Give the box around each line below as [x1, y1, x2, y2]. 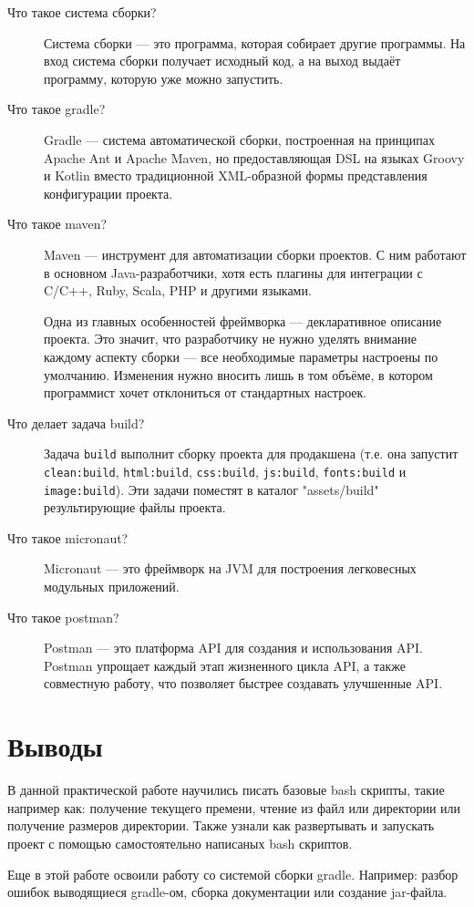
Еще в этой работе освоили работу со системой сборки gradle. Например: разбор [7, 864, 459, 883]
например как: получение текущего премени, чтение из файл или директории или [7, 798, 461, 817]
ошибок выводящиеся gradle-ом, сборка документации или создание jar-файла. [7, 882, 448, 902]
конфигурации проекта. [44, 183, 173, 202]
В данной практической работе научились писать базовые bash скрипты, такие [7, 780, 445, 799]
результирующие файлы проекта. [44, 498, 226, 517]
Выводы [7, 727, 103, 765]
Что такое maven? [7, 214, 108, 233]
